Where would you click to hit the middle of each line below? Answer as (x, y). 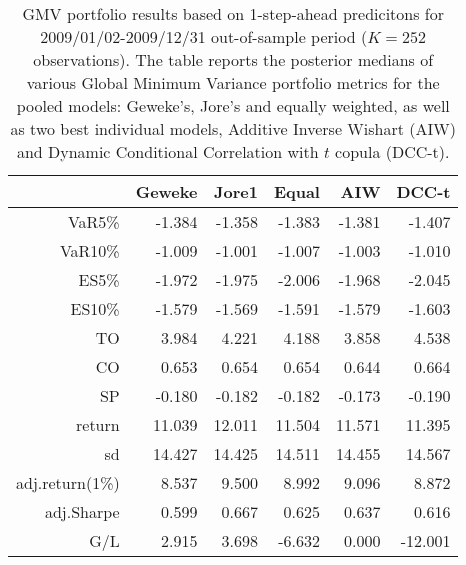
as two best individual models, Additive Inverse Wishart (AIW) (233, 128)
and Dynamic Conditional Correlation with (167, 151)
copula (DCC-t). (392, 151)
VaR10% (89, 250)
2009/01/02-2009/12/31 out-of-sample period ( (204, 36)
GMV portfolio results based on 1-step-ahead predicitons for (233, 13)
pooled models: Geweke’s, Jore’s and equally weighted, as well (233, 105)
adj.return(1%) (68, 482)
